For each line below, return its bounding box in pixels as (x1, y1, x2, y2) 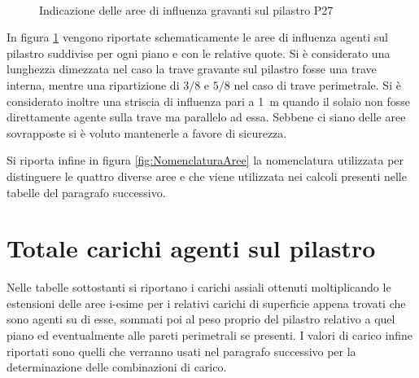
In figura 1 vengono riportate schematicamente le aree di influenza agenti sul (7, 29, 388, 46)
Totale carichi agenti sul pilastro (7, 231, 376, 265)
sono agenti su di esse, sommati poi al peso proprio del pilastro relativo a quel (7, 310, 395, 327)
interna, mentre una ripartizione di (7, 76, 180, 93)
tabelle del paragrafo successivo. (7, 183, 166, 200)
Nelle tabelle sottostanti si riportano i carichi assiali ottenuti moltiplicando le (7, 279, 391, 296)
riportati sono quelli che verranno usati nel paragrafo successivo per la (7, 342, 356, 359)
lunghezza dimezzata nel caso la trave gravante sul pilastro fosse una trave (7, 60, 377, 77)
